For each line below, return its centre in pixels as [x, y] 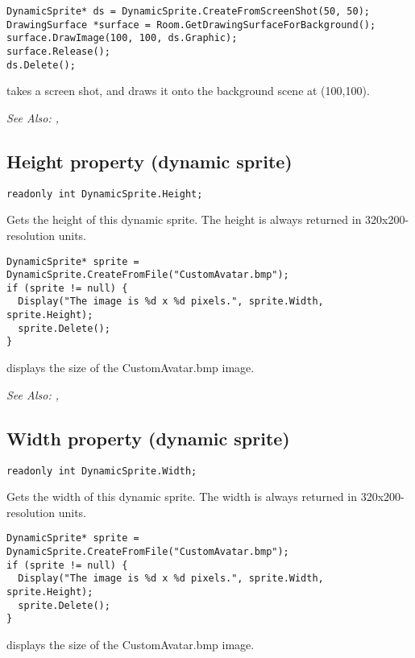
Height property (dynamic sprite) [149, 161]
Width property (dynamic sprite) [148, 438]
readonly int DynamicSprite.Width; [102, 471]
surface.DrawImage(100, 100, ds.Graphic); [122, 38]
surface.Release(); [58, 51]
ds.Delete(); [41, 65]
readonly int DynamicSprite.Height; [105, 194]
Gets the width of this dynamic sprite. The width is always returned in [182, 497]
